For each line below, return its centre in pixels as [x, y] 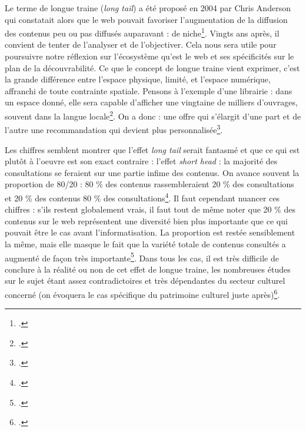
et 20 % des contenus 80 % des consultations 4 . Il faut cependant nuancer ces [142, 197]
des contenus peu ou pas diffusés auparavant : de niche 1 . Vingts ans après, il [142, 32]
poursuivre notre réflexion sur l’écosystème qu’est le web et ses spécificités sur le [149, 56]
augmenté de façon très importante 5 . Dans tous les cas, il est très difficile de [142, 257]
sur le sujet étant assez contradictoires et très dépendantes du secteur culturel [145, 281]
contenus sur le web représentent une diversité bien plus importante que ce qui [146, 221]
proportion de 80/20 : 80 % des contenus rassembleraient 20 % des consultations [149, 184]
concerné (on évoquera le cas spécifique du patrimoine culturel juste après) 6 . [142, 293]
